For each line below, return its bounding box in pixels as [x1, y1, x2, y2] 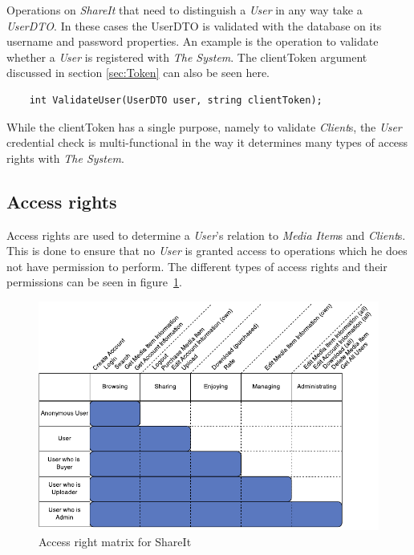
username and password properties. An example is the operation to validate [6, 33, 379, 50]
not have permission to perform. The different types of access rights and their [6, 257, 388, 274]
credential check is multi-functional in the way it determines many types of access [6, 134, 408, 151]
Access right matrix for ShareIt [39, 533, 192, 549]
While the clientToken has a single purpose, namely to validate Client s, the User [6, 118, 402, 135]
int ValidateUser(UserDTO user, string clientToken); [29, 94, 323, 106]
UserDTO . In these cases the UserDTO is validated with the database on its [6, 17, 382, 34]
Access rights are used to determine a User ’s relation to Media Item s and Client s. [6, 226, 406, 243]
